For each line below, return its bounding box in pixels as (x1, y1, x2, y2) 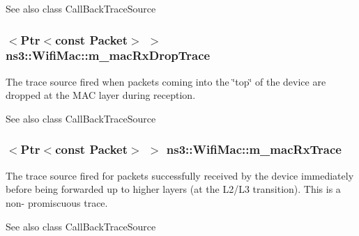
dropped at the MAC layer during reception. (6, 88, 196, 102)
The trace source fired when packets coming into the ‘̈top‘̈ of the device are (6, 74, 326, 88)
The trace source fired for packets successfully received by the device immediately (6, 168, 354, 182)
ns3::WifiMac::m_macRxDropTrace (6, 47, 211, 64)
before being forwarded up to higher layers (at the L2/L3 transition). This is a (6, 182, 341, 196)
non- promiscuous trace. (6, 195, 108, 210)
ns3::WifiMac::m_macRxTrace (166, 141, 342, 158)
